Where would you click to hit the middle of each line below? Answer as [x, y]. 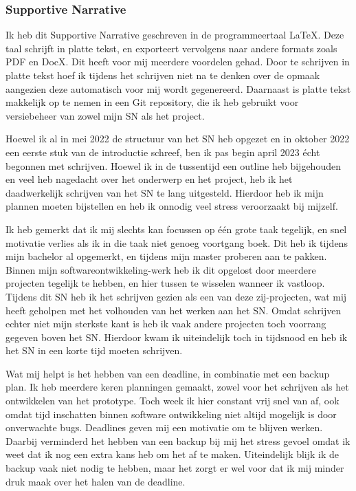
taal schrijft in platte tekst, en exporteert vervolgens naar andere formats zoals [171, 48]
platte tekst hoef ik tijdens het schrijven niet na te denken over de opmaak [163, 75]
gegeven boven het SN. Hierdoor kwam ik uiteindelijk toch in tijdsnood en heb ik [177, 337]
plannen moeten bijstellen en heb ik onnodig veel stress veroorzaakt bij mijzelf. [172, 206]
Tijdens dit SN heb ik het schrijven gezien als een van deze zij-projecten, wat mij [176, 296]
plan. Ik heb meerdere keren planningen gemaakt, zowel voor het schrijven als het [177, 387]
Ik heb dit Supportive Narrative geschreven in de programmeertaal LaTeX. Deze [175, 35]
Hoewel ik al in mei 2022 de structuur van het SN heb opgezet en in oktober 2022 [178, 139]
